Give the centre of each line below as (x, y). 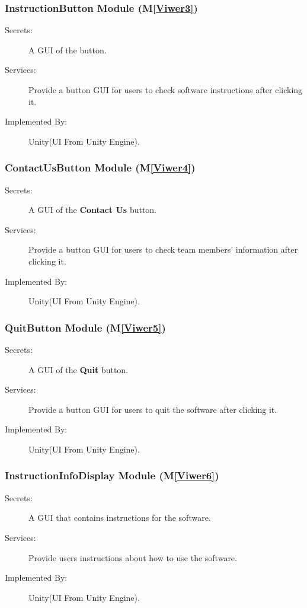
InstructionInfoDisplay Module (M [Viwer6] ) (112, 475)
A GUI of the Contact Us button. (93, 210)
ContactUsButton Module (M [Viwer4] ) (100, 168)
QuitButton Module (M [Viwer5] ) (85, 327)
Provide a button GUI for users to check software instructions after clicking (166, 90)
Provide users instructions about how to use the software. (133, 557)
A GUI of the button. (68, 50)
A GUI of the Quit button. (79, 369)
